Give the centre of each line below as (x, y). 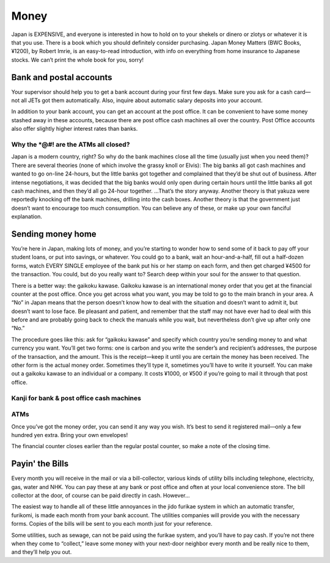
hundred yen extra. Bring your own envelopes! (70, 435)
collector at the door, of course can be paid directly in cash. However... (101, 495)
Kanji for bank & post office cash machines (76, 398)
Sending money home (54, 234)
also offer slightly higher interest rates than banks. (75, 129)
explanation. (27, 216)
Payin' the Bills (40, 464)
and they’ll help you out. (42, 552)
